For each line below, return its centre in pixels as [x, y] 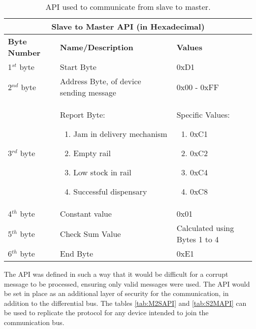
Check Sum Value [90, 233]
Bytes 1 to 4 [198, 239]
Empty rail [92, 153]
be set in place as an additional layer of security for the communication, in [116, 293]
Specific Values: [203, 115]
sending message [88, 92]
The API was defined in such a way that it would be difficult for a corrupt [116, 274]
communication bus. [34, 322]
